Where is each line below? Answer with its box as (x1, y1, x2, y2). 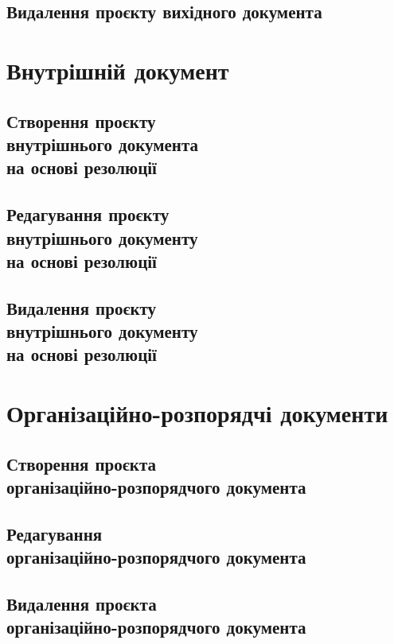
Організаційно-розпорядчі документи (6, 397, 388, 429)
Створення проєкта (6, 451, 157, 475)
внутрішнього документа (6, 131, 198, 156)
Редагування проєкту (6, 202, 170, 227)
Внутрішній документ (6, 53, 229, 86)
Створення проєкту (6, 108, 156, 133)
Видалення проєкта (6, 591, 157, 615)
